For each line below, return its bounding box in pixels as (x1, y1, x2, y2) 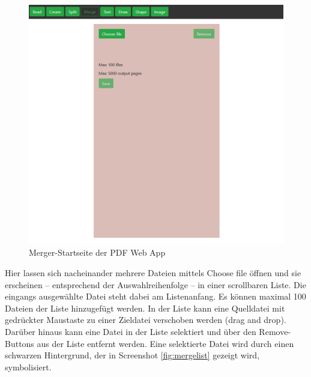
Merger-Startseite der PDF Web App (29, 246, 166, 259)
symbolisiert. (5, 360, 52, 373)
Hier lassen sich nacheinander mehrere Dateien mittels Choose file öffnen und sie (5, 267, 301, 279)
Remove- (259, 325, 291, 338)
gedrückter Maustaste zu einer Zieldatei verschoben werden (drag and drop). (5, 313, 286, 326)
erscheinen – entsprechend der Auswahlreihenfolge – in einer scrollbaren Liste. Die (5, 278, 306, 291)
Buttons (5, 337, 34, 349)
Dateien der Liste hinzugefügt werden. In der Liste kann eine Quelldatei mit (5, 301, 285, 314)
